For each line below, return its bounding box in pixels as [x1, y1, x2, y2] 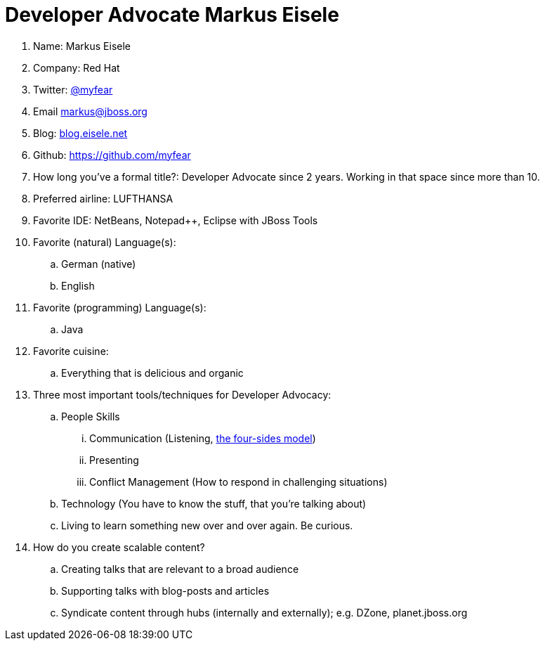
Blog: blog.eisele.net [33, 127, 128, 139]
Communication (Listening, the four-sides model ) [89, 432, 316, 444]
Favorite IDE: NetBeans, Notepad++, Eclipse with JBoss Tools [33, 214, 318, 226]
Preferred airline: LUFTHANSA [33, 192, 173, 205]
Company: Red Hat [33, 61, 120, 74]
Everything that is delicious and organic [61, 366, 244, 379]
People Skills [61, 410, 120, 422]
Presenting [89, 453, 139, 466]
